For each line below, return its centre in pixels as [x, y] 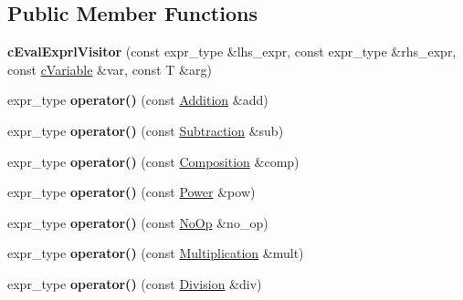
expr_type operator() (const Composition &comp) [153, 161]
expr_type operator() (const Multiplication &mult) [156, 253]
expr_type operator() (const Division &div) [135, 283]
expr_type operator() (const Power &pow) [132, 192]
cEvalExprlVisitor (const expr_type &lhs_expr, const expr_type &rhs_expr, [232, 52]
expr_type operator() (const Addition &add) [138, 100]
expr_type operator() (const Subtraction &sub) [146, 130]
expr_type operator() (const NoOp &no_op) [138, 222]
